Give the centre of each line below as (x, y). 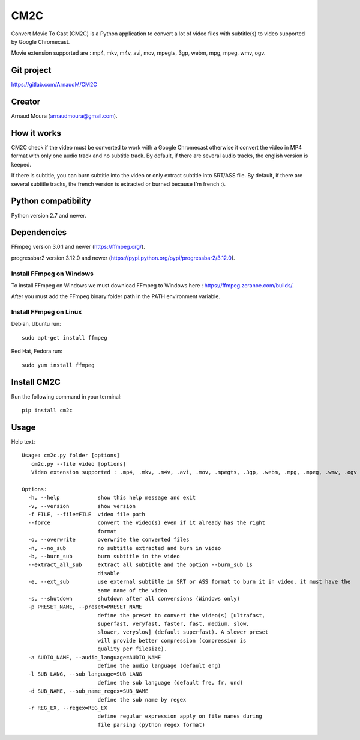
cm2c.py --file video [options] (79, 464)
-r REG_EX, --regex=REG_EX (67, 708)
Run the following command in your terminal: (67, 396)
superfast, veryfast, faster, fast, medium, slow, (173, 624)
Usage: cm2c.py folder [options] (71, 456)
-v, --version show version (82, 506)
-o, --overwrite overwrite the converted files (109, 540)
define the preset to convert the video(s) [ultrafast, (181, 615)
